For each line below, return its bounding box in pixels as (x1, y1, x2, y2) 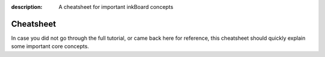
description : (11, 4, 43, 10)
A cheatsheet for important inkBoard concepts (58, 4, 174, 10)
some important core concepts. (11, 43, 90, 50)
